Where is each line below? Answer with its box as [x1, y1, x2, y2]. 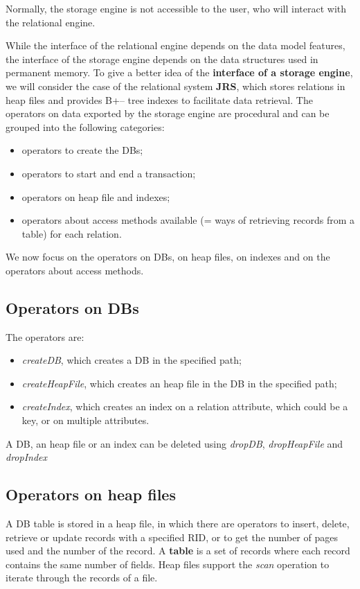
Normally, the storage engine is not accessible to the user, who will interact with [6, 1, 347, 15]
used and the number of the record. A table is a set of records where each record [6, 543, 350, 558]
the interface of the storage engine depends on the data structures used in [6, 51, 318, 66]
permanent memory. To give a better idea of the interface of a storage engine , [6, 65, 353, 80]
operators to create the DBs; [21, 143, 143, 157]
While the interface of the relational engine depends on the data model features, [6, 38, 345, 53]
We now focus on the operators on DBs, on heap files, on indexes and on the [6, 249, 330, 264]
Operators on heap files [6, 484, 176, 505]
